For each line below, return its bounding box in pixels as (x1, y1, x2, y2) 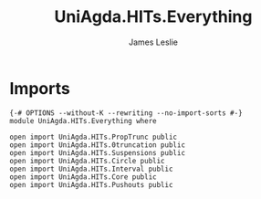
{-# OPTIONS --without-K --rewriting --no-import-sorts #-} (9, 108, 244, 118)
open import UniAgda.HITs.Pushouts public (9, 180, 173, 189)
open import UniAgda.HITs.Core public (9, 172, 157, 182)
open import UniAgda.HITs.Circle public (9, 156, 166, 165)
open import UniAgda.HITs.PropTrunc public (9, 132, 178, 141)
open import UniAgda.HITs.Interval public (9, 164, 173, 173)
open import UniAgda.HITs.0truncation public (9, 140, 185, 150)
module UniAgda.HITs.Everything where (9, 116, 157, 125)
